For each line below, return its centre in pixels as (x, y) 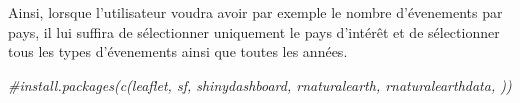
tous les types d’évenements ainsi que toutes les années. (178, 51)
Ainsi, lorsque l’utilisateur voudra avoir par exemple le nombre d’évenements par (255, 12)
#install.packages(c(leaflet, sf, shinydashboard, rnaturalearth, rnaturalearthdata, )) (260, 84)
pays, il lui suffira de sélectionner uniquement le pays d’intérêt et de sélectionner (254, 31)
